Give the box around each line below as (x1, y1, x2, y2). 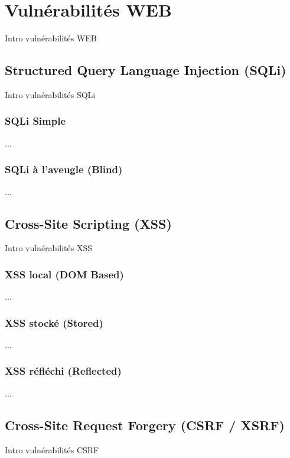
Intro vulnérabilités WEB (5, 32, 97, 44)
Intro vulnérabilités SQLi (5, 88, 96, 100)
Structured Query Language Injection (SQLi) (5, 61, 286, 79)
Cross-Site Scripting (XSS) (5, 214, 172, 232)
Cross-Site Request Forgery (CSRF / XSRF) (5, 415, 285, 434)
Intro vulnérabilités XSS (5, 242, 92, 254)
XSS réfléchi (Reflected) (5, 363, 122, 378)
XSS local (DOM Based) (5, 267, 124, 281)
